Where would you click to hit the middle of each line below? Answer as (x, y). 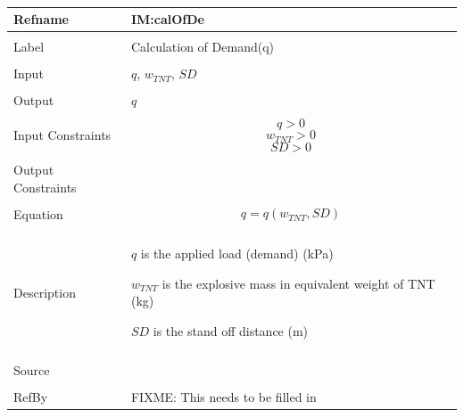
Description (45, 292)
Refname (41, 19)
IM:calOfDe (167, 19)
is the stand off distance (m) (231, 330)
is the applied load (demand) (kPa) (237, 253)
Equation (38, 214)
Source (32, 370)
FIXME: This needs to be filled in (224, 397)
